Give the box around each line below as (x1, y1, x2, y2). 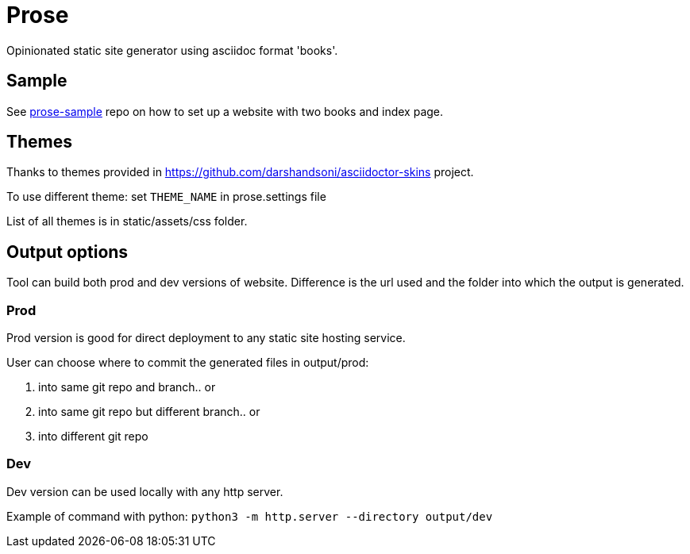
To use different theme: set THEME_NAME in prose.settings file (6, 190, 326, 204)
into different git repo (38, 429, 148, 444)
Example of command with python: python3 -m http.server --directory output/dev (6, 509, 493, 523)
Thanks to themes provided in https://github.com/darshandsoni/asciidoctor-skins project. (6, 165, 474, 179)
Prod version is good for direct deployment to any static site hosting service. (6, 331, 406, 345)
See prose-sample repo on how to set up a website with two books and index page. (6, 104, 444, 118)
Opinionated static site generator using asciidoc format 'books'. (6, 43, 338, 57)
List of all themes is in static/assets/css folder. (6, 214, 248, 229)
